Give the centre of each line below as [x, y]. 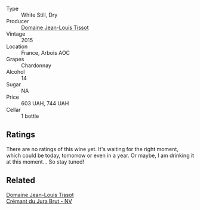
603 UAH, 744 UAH [45, 103]
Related [21, 181]
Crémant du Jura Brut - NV [39, 201]
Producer [18, 21]
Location [17, 46]
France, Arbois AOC [46, 53]
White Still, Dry [39, 15]
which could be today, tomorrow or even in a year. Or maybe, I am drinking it [100, 155]
